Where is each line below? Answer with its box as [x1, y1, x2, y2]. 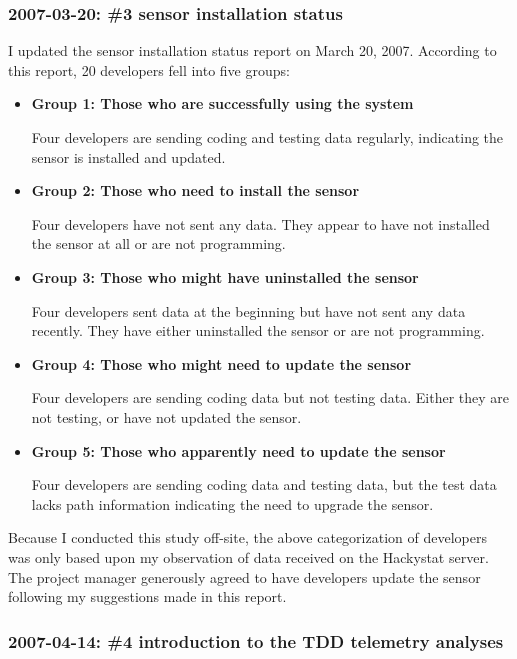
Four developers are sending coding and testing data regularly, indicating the [31, 127, 504, 147]
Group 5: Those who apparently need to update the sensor [31, 440, 446, 461]
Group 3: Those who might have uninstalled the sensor [31, 266, 419, 287]
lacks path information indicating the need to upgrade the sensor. [31, 493, 434, 514]
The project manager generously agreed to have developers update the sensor [8, 566, 481, 587]
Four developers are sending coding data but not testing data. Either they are [31, 387, 510, 408]
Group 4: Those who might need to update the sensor [31, 353, 412, 374]
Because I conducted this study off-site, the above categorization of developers [8, 527, 487, 548]
